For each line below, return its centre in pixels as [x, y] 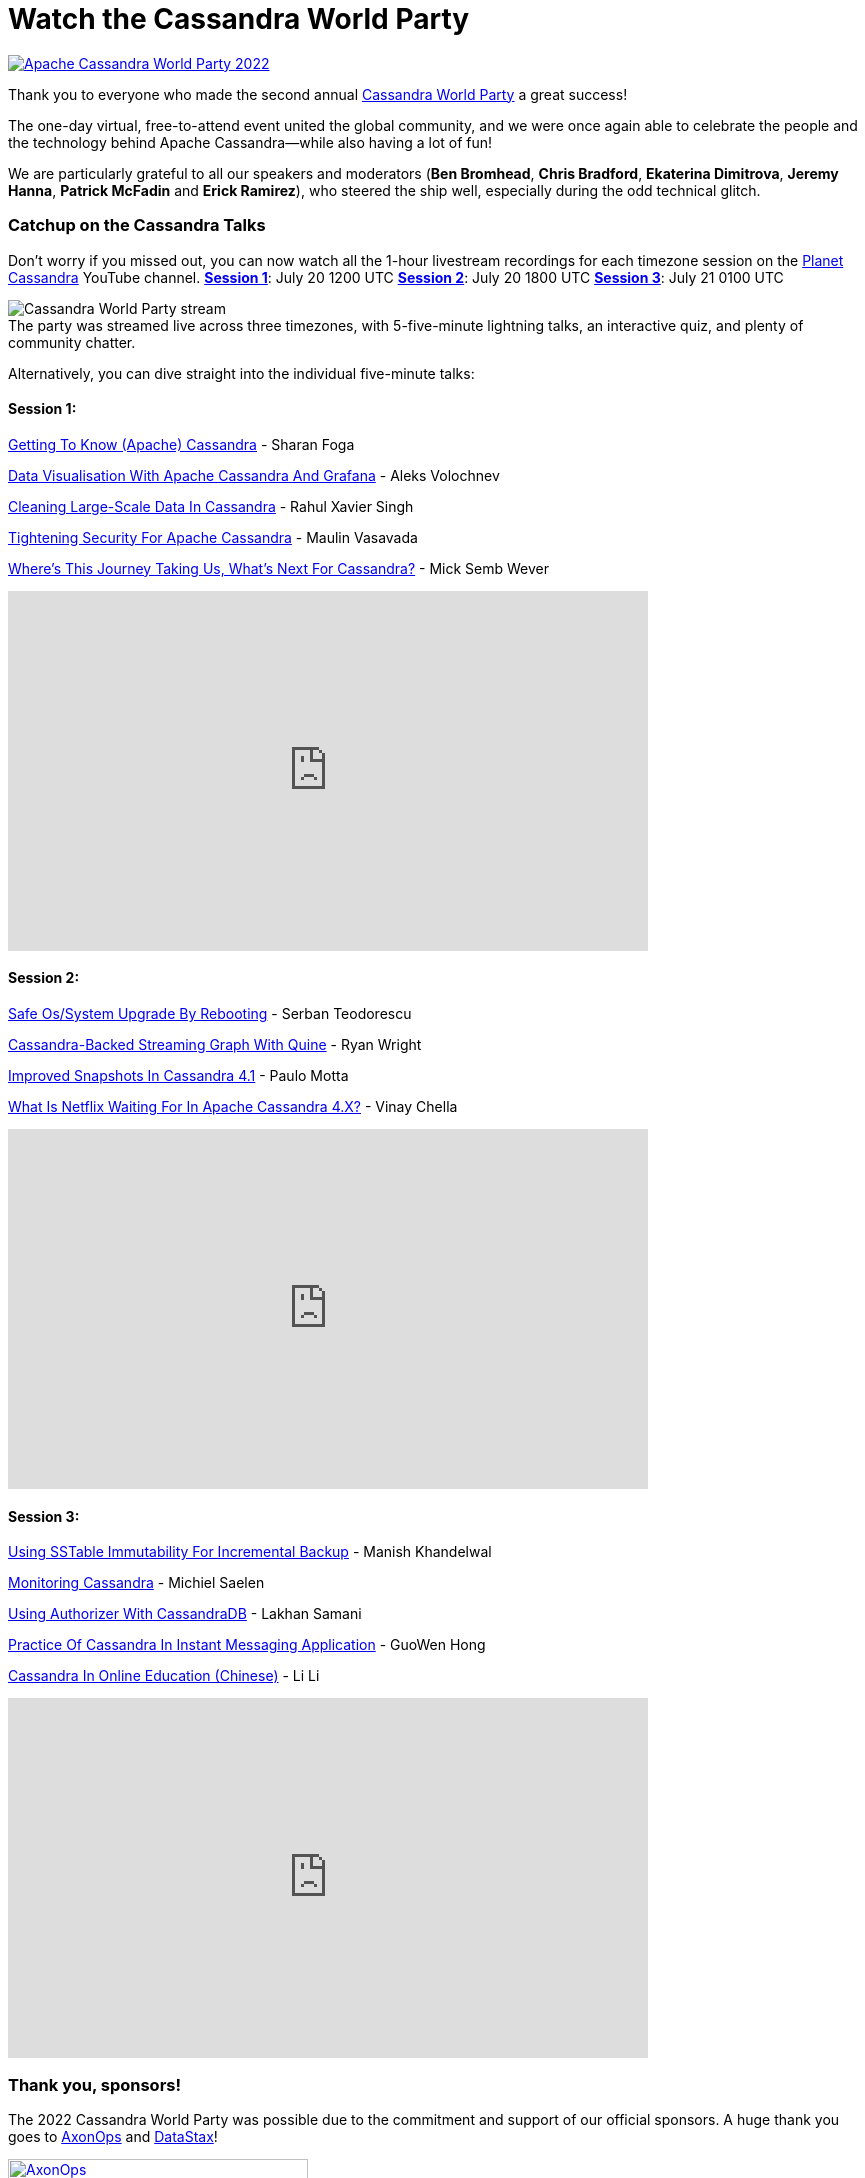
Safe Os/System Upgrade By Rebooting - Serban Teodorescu [210, 1013]
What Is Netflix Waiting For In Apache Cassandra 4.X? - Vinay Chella [233, 1106]
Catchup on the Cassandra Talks [137, 225]
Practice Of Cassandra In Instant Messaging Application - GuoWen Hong [247, 1645]
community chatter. [72, 342]
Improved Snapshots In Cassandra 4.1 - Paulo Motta [178, 1075]
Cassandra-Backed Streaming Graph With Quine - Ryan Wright [215, 1044]
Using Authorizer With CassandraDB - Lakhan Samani [185, 1614]
